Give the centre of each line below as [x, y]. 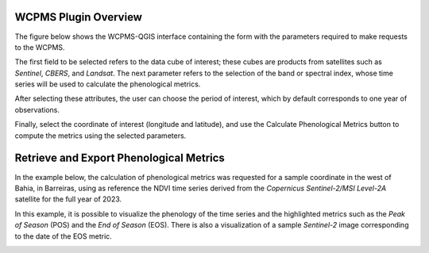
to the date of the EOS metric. [64, 236]
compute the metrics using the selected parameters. [100, 136]
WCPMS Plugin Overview [79, 17]
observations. [37, 109]
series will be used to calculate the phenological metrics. [108, 84]
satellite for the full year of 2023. [68, 199]
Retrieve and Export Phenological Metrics [120, 158]
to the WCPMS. [40, 47]
